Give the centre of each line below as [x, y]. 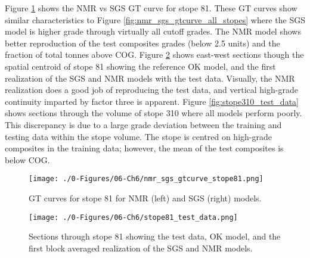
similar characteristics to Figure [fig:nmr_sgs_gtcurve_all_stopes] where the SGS [155, 19]
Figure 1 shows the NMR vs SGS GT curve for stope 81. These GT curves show [151, 8]
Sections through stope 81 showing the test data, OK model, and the [155, 236]
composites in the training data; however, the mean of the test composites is [144, 148]
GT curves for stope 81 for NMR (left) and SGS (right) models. [145, 198]
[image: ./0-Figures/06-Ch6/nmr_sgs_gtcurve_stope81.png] [146, 179]
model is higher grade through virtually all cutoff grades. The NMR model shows [153, 31]
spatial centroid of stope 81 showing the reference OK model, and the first [140, 66]
